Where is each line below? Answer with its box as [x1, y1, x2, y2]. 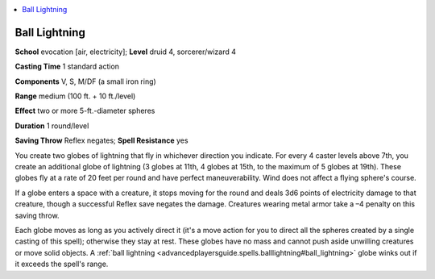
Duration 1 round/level [14, 121, 89, 131]
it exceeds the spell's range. [14, 259, 109, 269]
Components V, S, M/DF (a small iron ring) [14, 77, 156, 86]
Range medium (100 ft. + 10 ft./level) [14, 91, 136, 101]
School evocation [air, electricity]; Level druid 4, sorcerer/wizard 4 [14, 47, 237, 56]
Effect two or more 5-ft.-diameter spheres [14, 106, 155, 116]
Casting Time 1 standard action [14, 61, 120, 72]
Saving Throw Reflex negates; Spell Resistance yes [14, 135, 188, 145]
